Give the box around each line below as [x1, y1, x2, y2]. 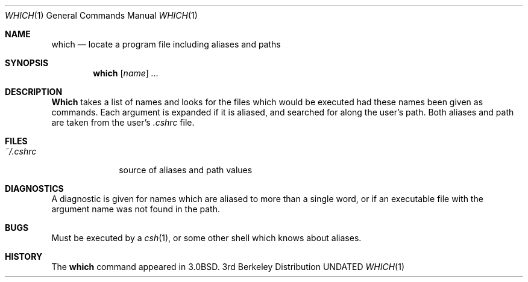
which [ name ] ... [93, 68, 159, 78]
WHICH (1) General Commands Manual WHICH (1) [5, 10, 198, 20]
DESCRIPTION [5, 87, 63, 97]
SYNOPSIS [5, 58, 49, 68]
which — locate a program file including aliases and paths [51, 39, 281, 49]
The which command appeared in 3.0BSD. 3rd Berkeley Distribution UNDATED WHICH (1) [51, 262, 404, 272]
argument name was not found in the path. [51, 204, 220, 214]
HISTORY [5, 251, 43, 262]
